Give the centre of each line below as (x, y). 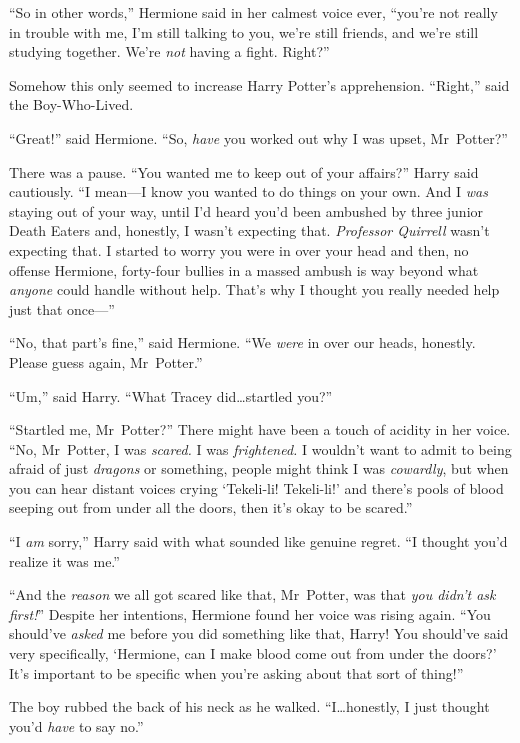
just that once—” (62, 308)
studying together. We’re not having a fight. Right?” (169, 51)
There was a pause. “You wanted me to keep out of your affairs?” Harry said (244, 171)
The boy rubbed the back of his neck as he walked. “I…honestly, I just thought (249, 706)
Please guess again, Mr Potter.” (106, 361)
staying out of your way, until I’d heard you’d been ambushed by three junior (246, 210)
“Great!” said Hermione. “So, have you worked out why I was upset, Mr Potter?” (258, 137)
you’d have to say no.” (76, 725)
